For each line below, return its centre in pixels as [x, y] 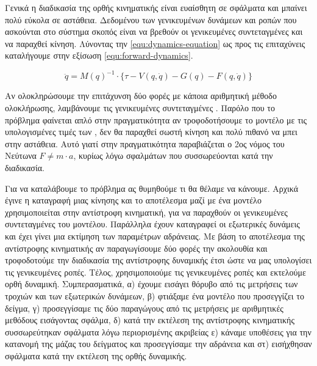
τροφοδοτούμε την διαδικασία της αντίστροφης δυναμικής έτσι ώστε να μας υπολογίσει [158, 260]
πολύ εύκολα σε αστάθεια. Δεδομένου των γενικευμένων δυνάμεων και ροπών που [151, 19]
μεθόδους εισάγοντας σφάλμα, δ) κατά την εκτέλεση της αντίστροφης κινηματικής [150, 320]
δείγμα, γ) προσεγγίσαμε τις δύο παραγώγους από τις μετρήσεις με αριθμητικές [144, 308]
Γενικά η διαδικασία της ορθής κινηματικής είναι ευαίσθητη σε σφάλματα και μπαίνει [156, 7]
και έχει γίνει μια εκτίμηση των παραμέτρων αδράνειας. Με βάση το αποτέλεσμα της [155, 236]
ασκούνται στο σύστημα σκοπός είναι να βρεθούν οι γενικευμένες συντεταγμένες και [154, 31]
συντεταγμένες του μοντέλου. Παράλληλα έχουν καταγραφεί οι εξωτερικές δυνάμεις [152, 224]
